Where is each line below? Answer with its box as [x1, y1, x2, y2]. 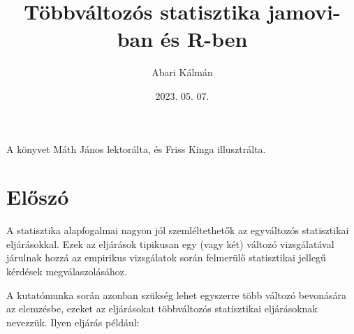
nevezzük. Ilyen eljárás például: [6, 314, 140, 329]
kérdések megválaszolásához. [6, 264, 127, 278]
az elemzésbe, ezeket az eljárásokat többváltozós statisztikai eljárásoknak [6, 301, 318, 316]
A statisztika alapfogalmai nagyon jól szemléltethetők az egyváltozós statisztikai [6, 223, 349, 238]
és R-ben [160, 24, 248, 53]
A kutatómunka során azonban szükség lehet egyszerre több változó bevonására [6, 287, 347, 302]
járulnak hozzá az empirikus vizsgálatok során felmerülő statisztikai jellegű [6, 250, 326, 265]
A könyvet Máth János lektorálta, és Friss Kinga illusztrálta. [6, 141, 266, 156]
